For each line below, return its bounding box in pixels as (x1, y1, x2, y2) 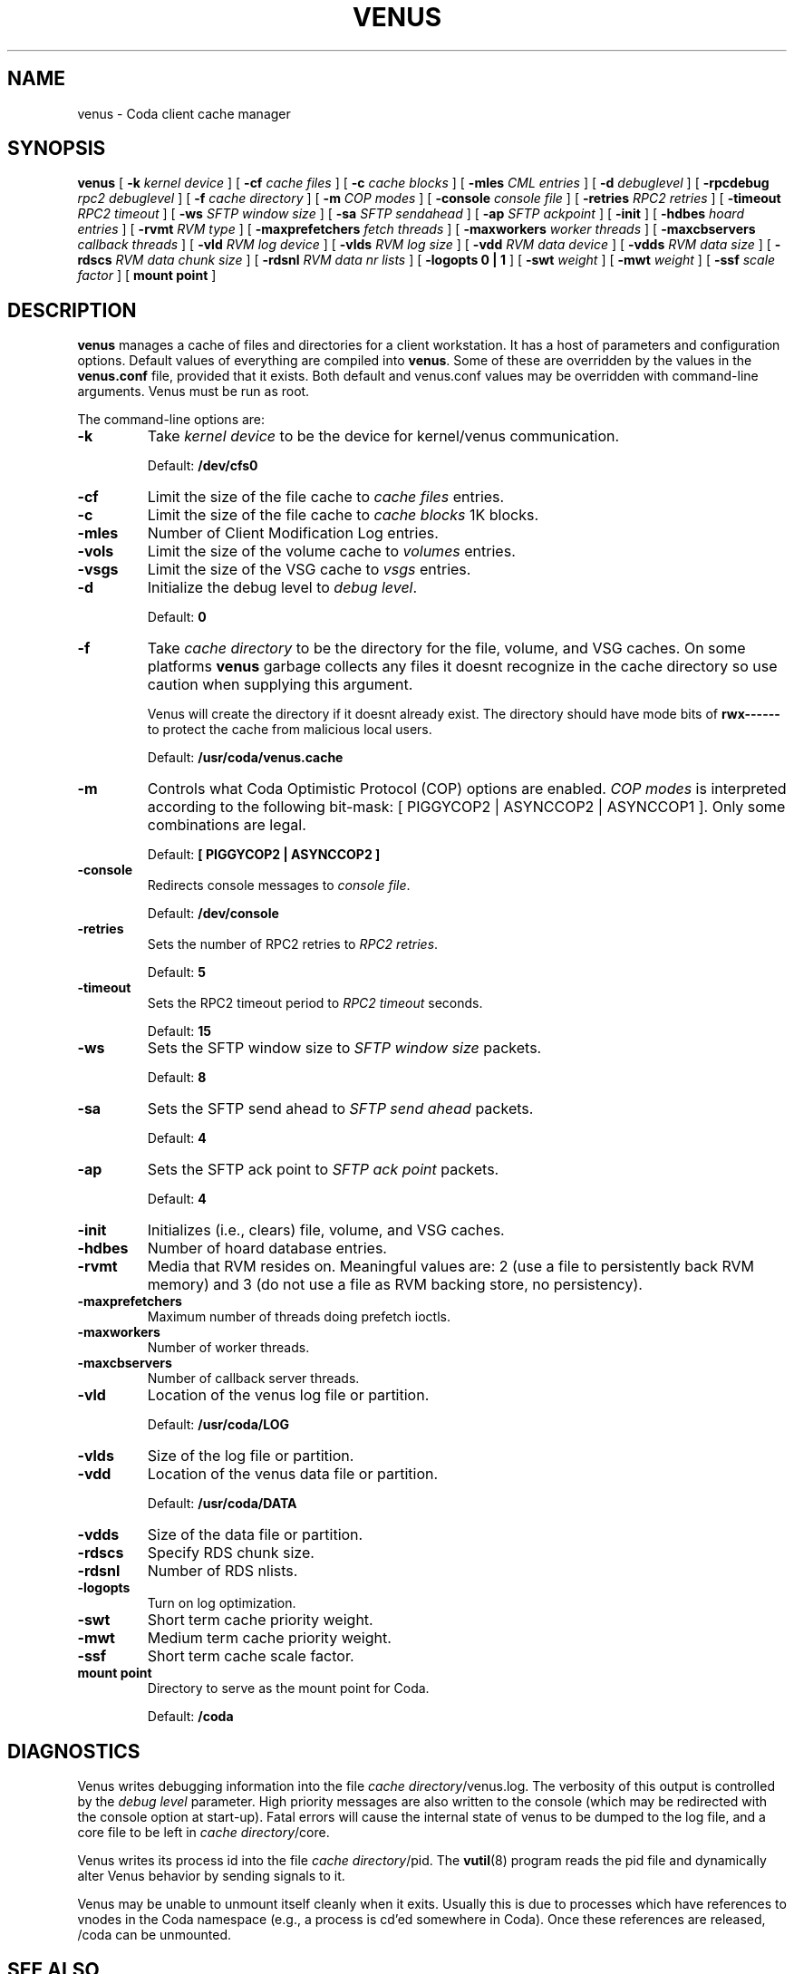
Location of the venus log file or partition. (147, 1386, 430, 1405)
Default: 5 (147, 964, 207, 981)
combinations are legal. (147, 816, 306, 835)
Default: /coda (147, 1708, 234, 1725)
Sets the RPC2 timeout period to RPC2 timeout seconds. (147, 995, 483, 1011)
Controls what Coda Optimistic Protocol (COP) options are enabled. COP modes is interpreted (147, 779, 787, 798)
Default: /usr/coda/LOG (147, 1417, 290, 1433)
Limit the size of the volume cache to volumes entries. (147, 542, 516, 561)
